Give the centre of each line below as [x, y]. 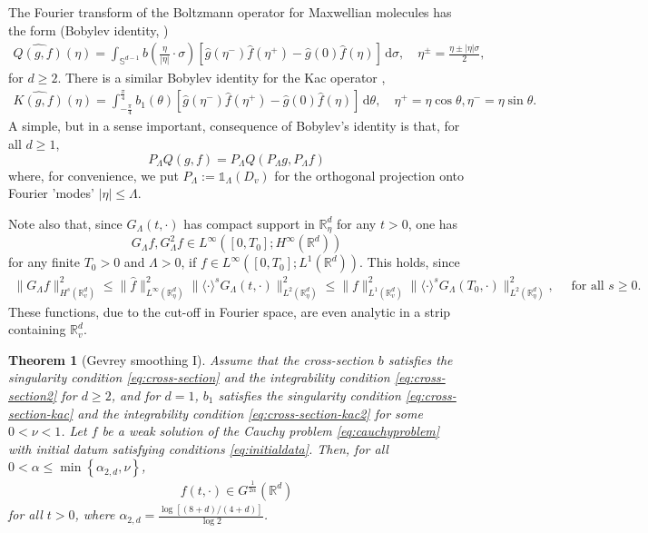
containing [37, 329]
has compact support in [249, 223]
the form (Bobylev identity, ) [88, 30]
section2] [33, 395]
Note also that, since [65, 223]
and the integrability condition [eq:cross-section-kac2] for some [250, 413]
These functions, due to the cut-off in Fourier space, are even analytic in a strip [230, 311]
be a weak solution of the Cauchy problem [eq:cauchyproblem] [271, 431]
